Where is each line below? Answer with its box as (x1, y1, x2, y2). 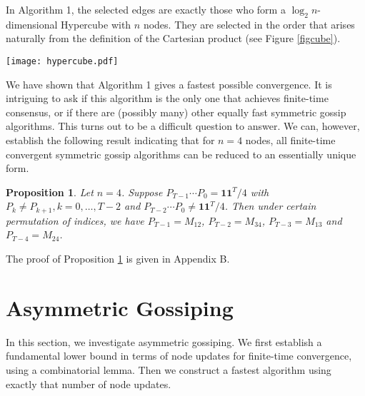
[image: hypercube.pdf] (6, 56, 119, 66)
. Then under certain (224, 198, 316, 213)
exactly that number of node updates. (6, 376, 171, 391)
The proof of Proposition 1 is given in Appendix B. (6, 251, 230, 266)
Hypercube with (61, 16, 131, 31)
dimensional (6, 16, 58, 31)
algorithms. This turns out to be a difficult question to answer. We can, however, (6, 118, 360, 133)
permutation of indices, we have (6, 213, 144, 228)
